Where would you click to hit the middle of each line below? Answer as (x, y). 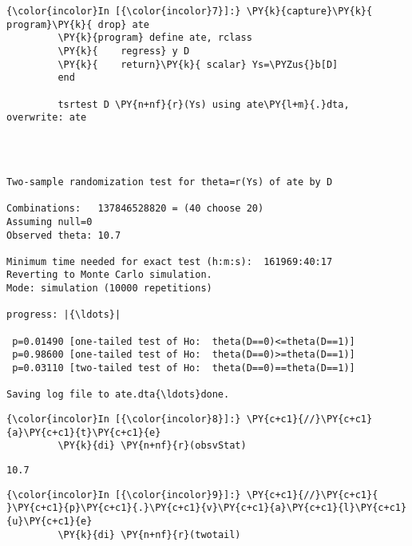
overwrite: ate (47, 118)
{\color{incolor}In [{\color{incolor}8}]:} (124, 419)
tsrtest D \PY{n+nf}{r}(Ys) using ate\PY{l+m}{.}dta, (204, 104)
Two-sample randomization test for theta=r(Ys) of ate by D (170, 182)
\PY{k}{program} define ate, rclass (155, 38)
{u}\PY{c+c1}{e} (50, 521)
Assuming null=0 (50, 222)
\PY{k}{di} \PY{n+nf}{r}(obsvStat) (152, 446)
